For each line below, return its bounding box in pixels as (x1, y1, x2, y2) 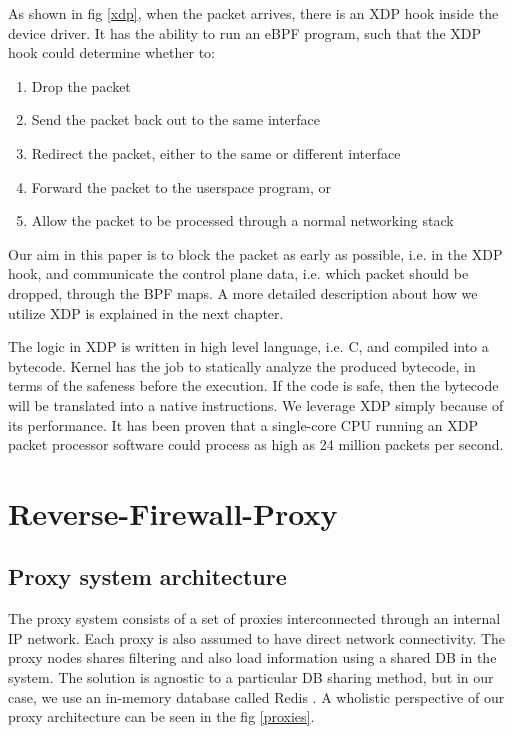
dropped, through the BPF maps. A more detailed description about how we (8, 282, 478, 303)
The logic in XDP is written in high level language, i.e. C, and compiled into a (8, 336, 489, 357)
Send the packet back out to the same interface (31, 109, 321, 130)
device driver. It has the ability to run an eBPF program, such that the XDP (8, 22, 482, 43)
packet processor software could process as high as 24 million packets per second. (8, 434, 504, 455)
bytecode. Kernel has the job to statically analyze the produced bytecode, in (8, 355, 476, 376)
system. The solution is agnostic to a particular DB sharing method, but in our (8, 667, 494, 688)
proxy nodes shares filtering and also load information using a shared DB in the (8, 647, 497, 668)
